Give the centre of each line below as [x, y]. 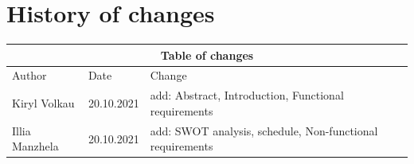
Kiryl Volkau [43, 103]
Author [29, 75]
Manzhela [35, 146]
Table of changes [207, 55]
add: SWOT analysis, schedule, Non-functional [264, 130]
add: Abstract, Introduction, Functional [247, 95]
